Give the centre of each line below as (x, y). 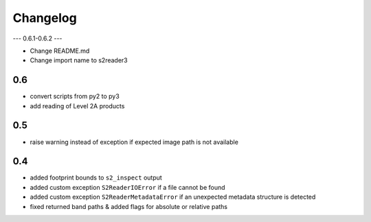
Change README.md (60, 51)
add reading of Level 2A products (77, 106)
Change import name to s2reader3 (79, 60)
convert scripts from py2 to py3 (75, 97)
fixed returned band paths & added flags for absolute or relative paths (129, 206)
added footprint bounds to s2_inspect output (96, 177)
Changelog (45, 18)
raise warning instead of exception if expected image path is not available (134, 142)
